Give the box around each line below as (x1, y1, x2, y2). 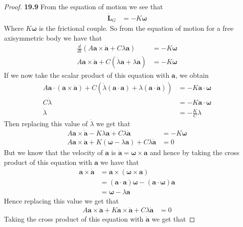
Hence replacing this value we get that (4, 195, 119, 205)
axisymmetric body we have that (4, 32, 102, 43)
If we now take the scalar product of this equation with (4, 70, 170, 80)
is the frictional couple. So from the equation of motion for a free (39, 23, 234, 33)
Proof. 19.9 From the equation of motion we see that (4, 1, 163, 11)
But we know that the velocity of (4, 147, 103, 158)
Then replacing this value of (4, 118, 88, 129)
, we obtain (175, 70, 209, 80)
